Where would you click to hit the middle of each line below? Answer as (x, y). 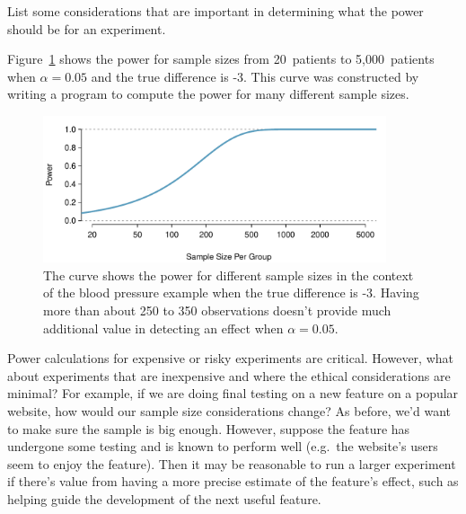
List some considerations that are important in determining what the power (215, 11)
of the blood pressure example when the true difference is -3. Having (231, 292)
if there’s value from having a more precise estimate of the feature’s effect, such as (233, 481)
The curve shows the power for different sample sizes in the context (229, 275)
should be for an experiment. (87, 28)
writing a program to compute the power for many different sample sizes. (208, 94)
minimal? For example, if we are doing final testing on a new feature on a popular (233, 393)
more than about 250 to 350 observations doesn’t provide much (217, 310)
